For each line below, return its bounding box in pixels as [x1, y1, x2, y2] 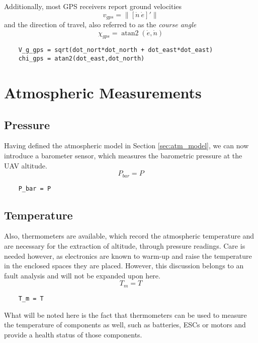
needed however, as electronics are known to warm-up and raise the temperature [4, 250, 252, 261]
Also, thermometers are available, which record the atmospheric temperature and [4, 231, 254, 241]
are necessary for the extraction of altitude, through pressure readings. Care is [4, 241, 245, 251]
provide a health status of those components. [4, 329, 142, 339]
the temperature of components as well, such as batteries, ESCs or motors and [4, 319, 246, 330]
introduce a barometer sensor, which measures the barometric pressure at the [4, 150, 242, 160]
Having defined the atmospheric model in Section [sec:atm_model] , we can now [4, 140, 249, 151]
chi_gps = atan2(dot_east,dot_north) [18, 55, 145, 63]
